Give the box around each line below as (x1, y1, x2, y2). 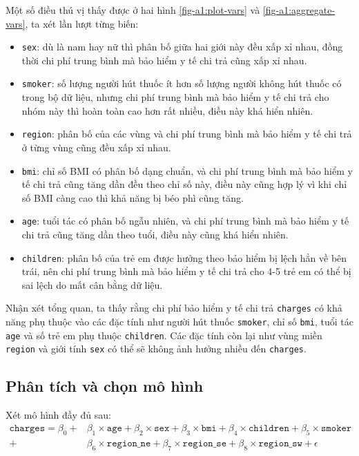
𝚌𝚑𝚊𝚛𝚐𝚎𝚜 (9, 423, 46, 433)
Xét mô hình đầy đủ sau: (6, 408, 111, 422)
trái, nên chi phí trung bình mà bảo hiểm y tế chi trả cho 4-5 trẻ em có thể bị (21, 264, 351, 278)
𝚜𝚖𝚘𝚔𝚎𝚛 (321, 423, 352, 433)
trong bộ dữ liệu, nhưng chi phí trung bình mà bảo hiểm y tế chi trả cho (21, 90, 329, 104)
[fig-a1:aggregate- (262, 3, 336, 17)
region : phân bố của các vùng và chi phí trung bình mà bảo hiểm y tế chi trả (21, 126, 352, 141)
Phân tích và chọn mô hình (6, 375, 204, 397)
